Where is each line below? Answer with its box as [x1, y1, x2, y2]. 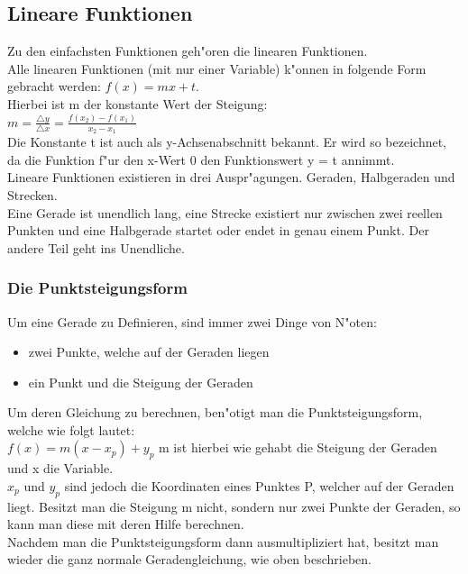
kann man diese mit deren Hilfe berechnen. [7, 515, 244, 533]
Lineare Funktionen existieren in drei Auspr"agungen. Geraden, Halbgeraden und [7, 168, 455, 187]
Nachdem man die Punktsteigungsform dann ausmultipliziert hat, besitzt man [7, 532, 439, 551]
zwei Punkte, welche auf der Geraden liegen [28, 342, 270, 361]
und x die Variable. [7, 459, 114, 478]
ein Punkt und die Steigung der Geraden [28, 372, 253, 391]
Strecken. [7, 185, 58, 204]
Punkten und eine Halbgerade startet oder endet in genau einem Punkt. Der [7, 221, 429, 240]
